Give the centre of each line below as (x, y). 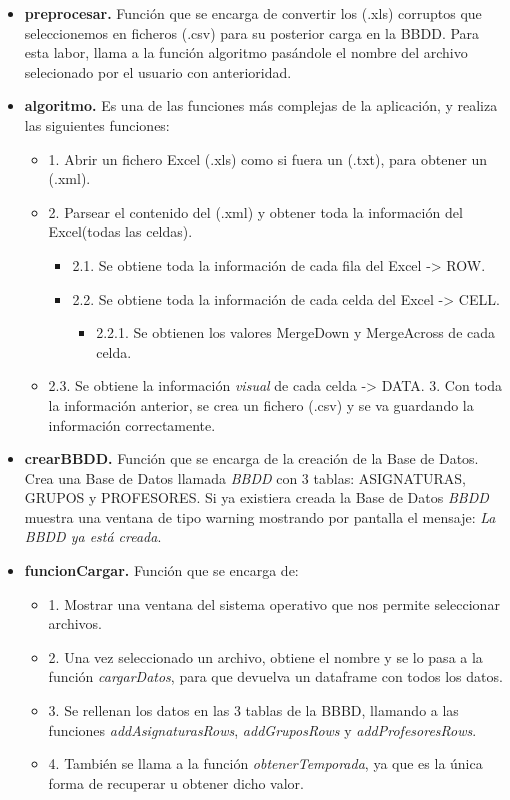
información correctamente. (132, 424)
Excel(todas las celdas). (120, 231)
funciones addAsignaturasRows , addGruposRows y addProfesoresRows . (262, 729)
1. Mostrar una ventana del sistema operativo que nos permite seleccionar (274, 603)
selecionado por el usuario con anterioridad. (158, 71)
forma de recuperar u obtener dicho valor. (176, 782)
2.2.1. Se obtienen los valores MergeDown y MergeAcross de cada (296, 332)
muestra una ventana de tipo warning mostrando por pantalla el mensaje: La (260, 516)
